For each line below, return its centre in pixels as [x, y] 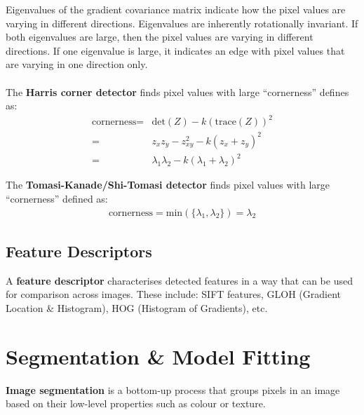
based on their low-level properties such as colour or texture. [136, 403]
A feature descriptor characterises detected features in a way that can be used [179, 280]
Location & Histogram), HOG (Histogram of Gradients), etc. [137, 307]
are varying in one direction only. [77, 64]
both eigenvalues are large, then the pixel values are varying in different [160, 37]
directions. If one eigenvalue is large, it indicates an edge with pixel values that [175, 50]
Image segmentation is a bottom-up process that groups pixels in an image [173, 389]
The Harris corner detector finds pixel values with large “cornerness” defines [177, 91]
